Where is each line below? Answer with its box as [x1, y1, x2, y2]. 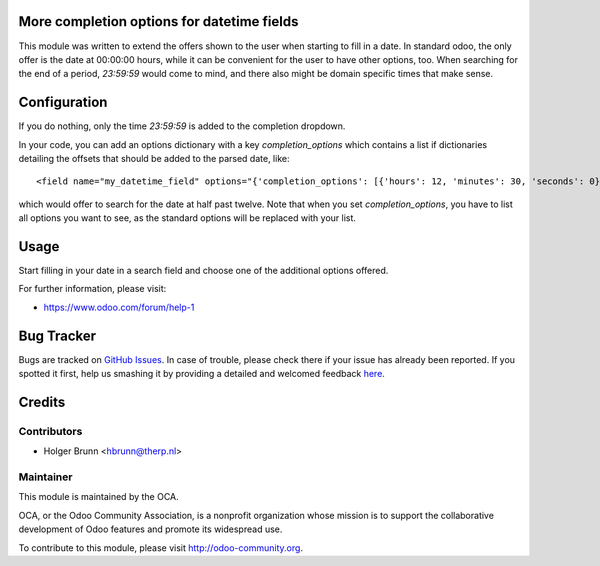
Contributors [18, 424, 83, 438]
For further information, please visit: [18, 283, 167, 295]
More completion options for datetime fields [18, 13, 299, 30]
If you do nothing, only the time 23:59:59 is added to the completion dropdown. [18, 120, 346, 132]
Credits [18, 393, 66, 410]
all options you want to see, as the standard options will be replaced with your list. [18, 212, 357, 224]
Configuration [18, 94, 108, 111]
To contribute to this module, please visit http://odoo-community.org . [18, 541, 304, 554]
